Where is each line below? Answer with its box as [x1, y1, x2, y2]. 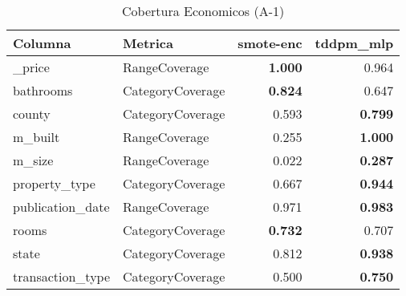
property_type [13, 174, 95, 193]
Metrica [123, 34, 173, 52]
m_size [13, 151, 54, 169]
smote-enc [238, 34, 302, 52]
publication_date [13, 197, 110, 216]
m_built [13, 128, 60, 146]
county [13, 104, 51, 123]
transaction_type [13, 267, 111, 286]
